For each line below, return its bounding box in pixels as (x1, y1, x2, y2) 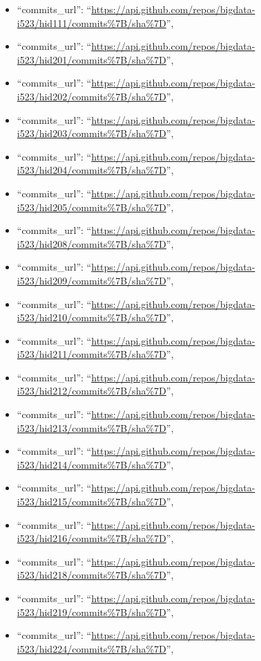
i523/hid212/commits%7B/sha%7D (17, 383, 166, 398)
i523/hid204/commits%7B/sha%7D (17, 163, 166, 177)
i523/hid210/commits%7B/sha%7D (17, 310, 166, 325)
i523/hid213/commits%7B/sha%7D (17, 420, 166, 435)
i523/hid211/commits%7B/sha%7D (17, 347, 166, 361)
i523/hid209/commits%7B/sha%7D (17, 273, 166, 287)
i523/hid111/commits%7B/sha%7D (17, 15, 166, 30)
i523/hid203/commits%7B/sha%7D (17, 126, 166, 141)
